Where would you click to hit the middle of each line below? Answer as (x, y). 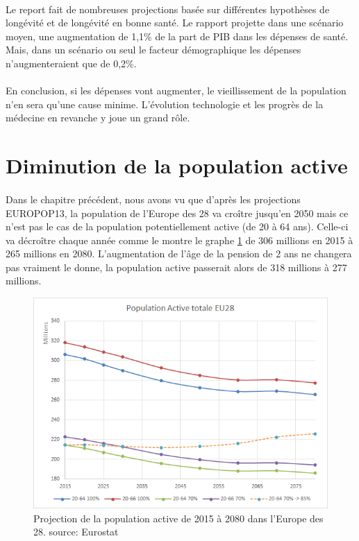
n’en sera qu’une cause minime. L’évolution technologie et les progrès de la (165, 104)
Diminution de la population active (177, 165)
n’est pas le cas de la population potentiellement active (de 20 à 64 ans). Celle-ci (177, 226)
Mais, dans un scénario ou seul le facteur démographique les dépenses (153, 50)
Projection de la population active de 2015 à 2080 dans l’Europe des (178, 518)
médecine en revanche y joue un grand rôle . (98, 118)
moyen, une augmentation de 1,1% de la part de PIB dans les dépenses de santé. (177, 36)
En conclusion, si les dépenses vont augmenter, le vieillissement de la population (176, 91)
